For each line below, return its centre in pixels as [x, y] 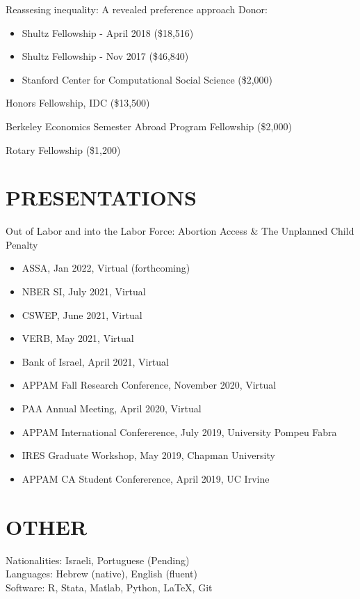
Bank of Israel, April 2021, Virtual [95, 361]
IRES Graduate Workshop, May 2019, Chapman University [148, 455]
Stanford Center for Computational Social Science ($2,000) [147, 79]
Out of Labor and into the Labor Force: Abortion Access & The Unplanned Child [180, 231]
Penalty [22, 244]
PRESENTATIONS [101, 197]
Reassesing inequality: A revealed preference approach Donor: [137, 9]
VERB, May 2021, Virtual [78, 338]
